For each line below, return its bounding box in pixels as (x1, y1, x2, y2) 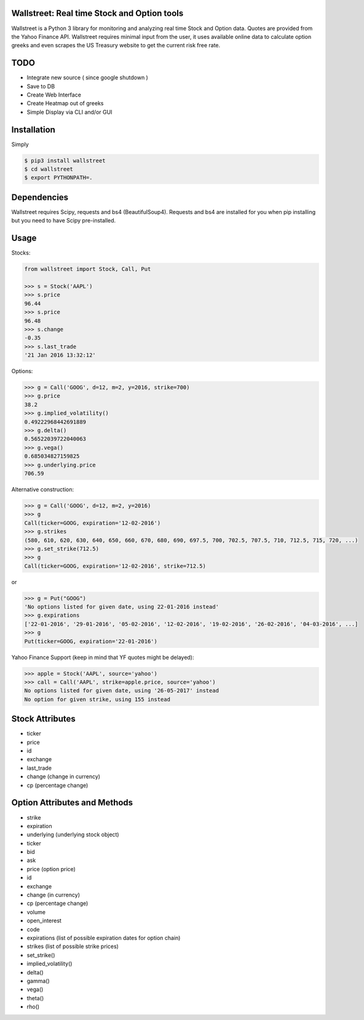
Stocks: (11, 249, 31, 256)
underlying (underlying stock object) (26, 831, 119, 839)
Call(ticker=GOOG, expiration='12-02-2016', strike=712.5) (24, 563, 206, 569)
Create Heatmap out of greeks (26, 100, 104, 107)
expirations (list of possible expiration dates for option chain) (26, 934, 181, 941)
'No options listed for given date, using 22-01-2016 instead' (24, 603, 220, 611)
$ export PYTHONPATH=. (24, 174, 93, 181)
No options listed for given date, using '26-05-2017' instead (24, 687, 220, 694)
